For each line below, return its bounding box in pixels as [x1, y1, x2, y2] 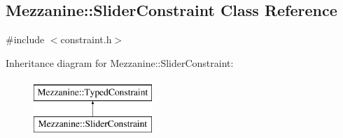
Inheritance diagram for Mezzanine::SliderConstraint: [6, 55, 234, 70]
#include [6, 32, 45, 47]
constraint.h [60, 32, 112, 47]
